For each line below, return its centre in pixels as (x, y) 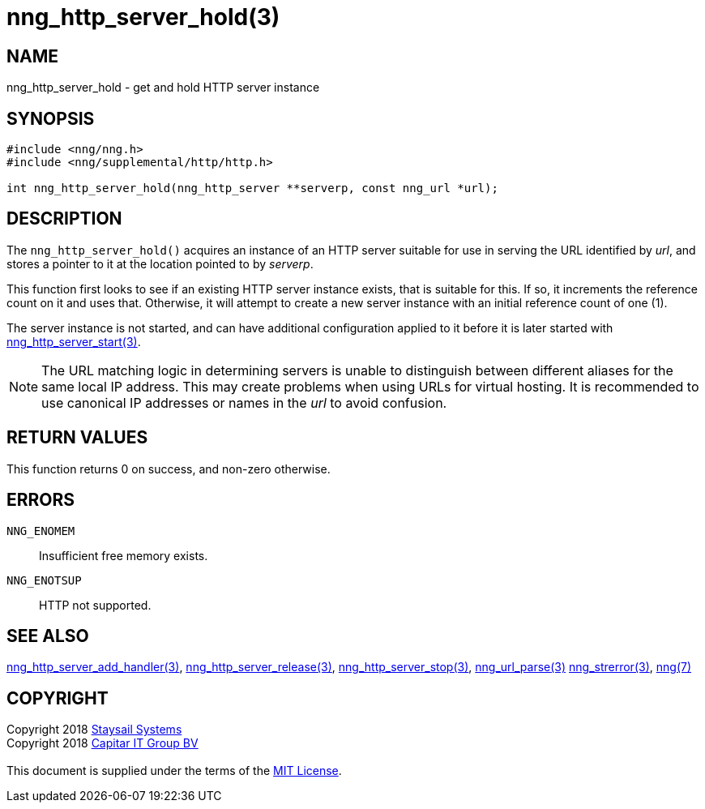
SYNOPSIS (51, 118)
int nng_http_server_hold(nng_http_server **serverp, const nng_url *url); (252, 188)
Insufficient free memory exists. (124, 555)
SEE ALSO (48, 636)
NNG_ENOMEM (41, 531)
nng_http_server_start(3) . (74, 341)
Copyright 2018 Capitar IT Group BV (103, 743)
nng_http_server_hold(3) (143, 17)
